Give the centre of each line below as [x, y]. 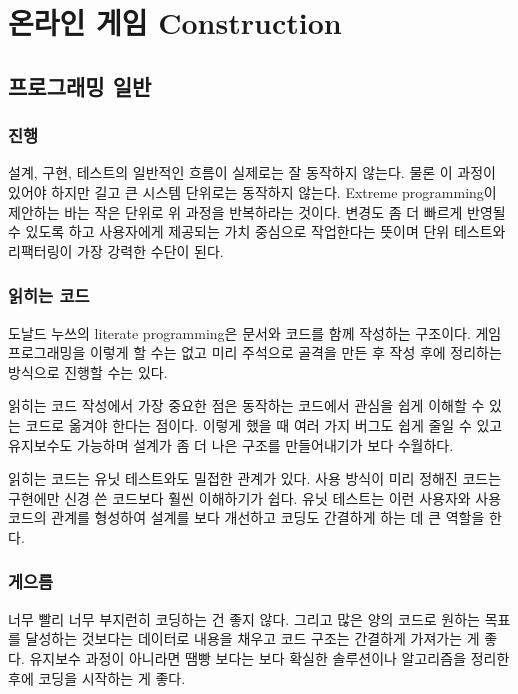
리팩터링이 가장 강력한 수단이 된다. [116, 250]
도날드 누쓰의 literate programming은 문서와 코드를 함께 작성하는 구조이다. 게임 [255, 332]
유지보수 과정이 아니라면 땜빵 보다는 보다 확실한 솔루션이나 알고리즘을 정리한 [269, 657]
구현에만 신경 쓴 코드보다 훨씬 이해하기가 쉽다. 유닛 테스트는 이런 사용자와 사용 [255, 497]
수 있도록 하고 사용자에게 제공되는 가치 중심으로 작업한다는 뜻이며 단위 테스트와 [257, 231]
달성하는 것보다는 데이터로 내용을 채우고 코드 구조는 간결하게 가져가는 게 [252, 638]
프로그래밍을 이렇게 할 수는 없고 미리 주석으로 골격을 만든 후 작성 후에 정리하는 [255, 352]
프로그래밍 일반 [80, 85]
